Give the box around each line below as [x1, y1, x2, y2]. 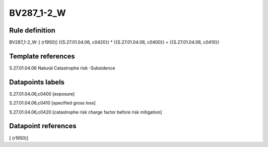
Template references [9, 52, 75, 60]
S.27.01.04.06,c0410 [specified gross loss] [9, 100, 96, 106]
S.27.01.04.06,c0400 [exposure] [9, 91, 75, 97]
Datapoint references [9, 122, 77, 130]
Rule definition [9, 26, 56, 35]
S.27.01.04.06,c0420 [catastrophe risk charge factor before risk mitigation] [9, 109, 162, 115]
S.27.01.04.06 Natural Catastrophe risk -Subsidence [9, 65, 115, 71]
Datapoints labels [9, 78, 65, 86]
